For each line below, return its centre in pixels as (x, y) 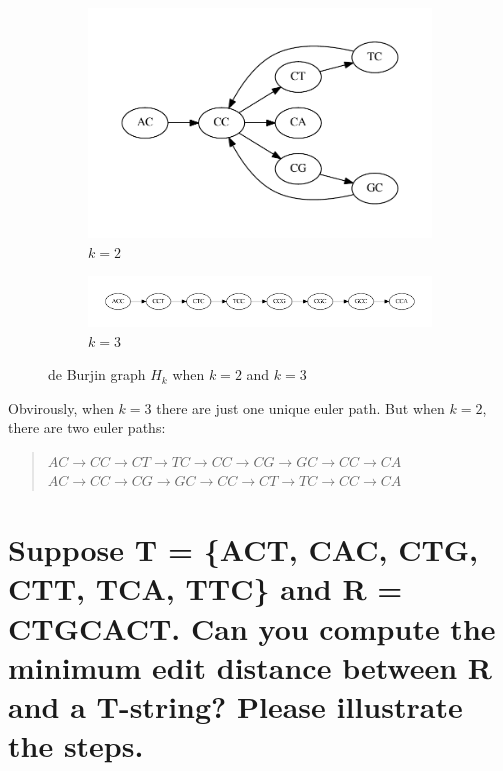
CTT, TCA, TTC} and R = (205, 588)
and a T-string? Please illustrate (235, 706)
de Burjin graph (97, 374)
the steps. (76, 745)
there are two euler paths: (87, 427)
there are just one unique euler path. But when (300, 407)
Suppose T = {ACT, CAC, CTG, (243, 549)
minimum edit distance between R (250, 666)
